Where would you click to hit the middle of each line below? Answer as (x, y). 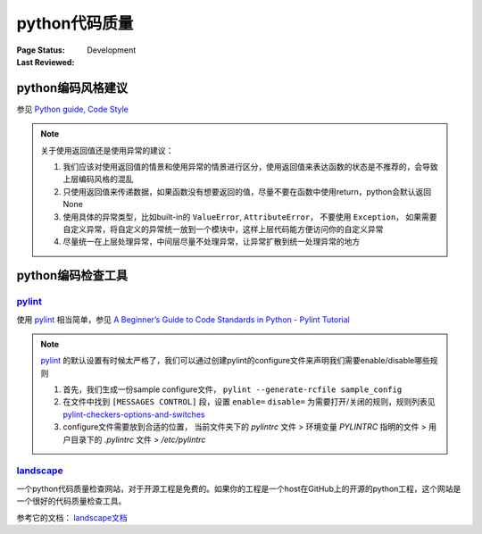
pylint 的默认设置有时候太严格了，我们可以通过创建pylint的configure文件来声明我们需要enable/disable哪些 (235, 361)
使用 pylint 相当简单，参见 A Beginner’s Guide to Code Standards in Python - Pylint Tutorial (183, 319)
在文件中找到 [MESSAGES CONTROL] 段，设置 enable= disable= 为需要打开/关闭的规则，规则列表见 (249, 402)
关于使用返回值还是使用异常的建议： (107, 150)
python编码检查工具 (72, 275)
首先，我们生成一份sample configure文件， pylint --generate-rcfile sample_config (233, 389)
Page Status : (41, 50)
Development (112, 50)
